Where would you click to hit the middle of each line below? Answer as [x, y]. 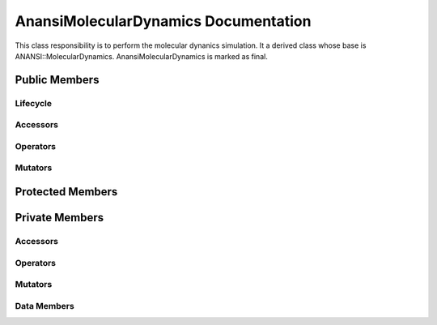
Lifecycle [34, 103]
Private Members [59, 218]
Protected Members [66, 192]
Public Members [57, 80]
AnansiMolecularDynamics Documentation [163, 21]
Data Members [45, 306]
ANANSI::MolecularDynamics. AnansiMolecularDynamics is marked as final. [142, 56]
